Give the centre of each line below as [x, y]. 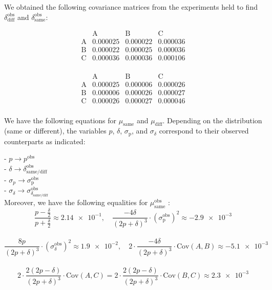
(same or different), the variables [55, 131]
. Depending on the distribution [212, 120]
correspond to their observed [204, 131]
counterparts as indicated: [45, 141]
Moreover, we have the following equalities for [76, 202]
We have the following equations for [60, 120]
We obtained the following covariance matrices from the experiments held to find [131, 7]
